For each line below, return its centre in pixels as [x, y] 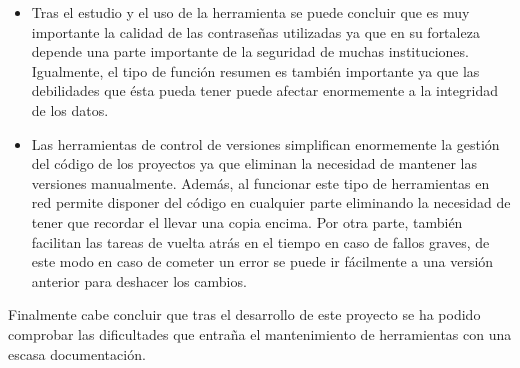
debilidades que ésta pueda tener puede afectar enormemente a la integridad [264, 90]
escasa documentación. [77, 353]
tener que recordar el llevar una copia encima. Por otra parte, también [247, 221]
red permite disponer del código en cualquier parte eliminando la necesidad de [271, 202]
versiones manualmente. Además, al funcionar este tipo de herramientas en [260, 182]
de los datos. [70, 109]
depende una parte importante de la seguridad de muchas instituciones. [250, 51]
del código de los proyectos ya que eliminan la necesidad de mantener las [254, 163]
